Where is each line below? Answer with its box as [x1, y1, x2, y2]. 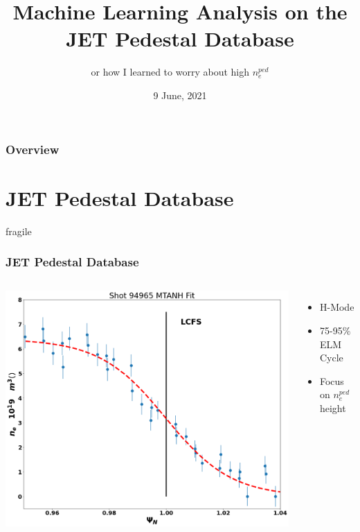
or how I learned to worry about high [91, 65, 249, 79]
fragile [6, 223, 32, 238]
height [319, 400, 346, 415]
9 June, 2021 [153, 87, 207, 102]
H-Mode [319, 300, 354, 314]
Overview [6, 140, 60, 157]
